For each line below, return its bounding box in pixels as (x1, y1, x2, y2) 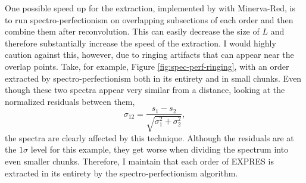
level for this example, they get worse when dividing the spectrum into (30, 143, 289, 156)
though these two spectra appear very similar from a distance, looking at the (5, 83, 285, 96)
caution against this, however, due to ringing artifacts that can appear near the (5, 48, 294, 61)
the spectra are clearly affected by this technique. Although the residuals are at (5, 131, 294, 144)
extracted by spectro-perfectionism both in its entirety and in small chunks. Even (5, 72, 302, 84)
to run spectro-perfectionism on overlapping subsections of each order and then (5, 13, 293, 26)
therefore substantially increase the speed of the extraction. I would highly (5, 36, 276, 49)
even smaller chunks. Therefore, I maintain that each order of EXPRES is (5, 154, 274, 167)
